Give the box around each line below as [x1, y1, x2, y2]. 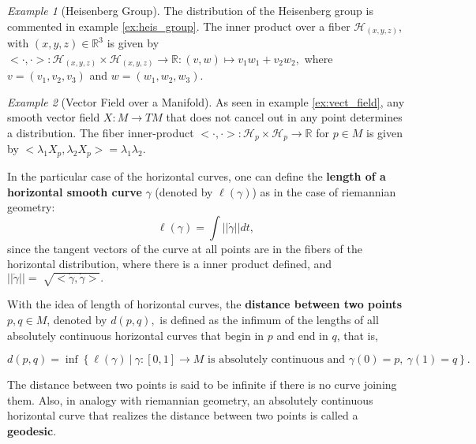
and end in [276, 326, 328, 343]
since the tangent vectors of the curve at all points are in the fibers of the [7, 240, 362, 256]
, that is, [336, 326, 378, 343]
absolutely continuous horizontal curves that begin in [7, 326, 264, 343]
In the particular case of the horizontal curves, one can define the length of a [7, 167, 386, 184]
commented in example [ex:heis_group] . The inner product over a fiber [7, 17, 350, 34]
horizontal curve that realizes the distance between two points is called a [7, 407, 358, 423]
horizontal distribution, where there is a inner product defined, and [7, 256, 332, 272]
